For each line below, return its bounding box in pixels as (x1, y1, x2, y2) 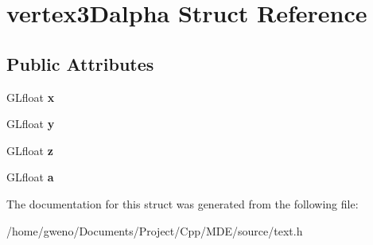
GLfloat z (6, 142, 53, 158)
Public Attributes (6, 51, 154, 76)
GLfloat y (6, 115, 55, 132)
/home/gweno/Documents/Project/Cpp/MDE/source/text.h (6, 222, 303, 239)
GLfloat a (6, 169, 54, 185)
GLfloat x (6, 88, 55, 105)
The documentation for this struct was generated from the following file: (6, 195, 359, 212)
